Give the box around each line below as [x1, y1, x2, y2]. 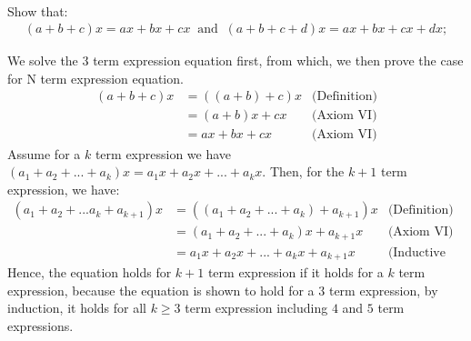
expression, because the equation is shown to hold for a [7, 280, 315, 299]
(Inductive [387, 246, 446, 259]
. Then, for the [262, 162, 345, 181]
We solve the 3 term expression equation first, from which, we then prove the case [7, 51, 464, 70]
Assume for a [7, 144, 81, 163]
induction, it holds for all [7, 298, 146, 317]
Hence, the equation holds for [7, 263, 172, 282]
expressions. [7, 316, 74, 336]
